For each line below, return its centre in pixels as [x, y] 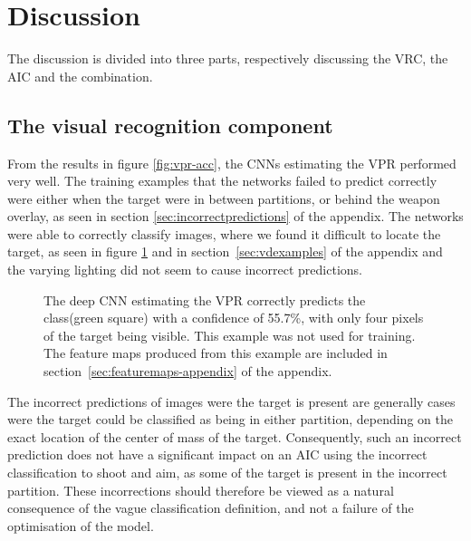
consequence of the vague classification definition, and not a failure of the [211, 508]
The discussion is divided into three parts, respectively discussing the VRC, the [228, 58]
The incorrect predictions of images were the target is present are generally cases [231, 401]
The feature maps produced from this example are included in [216, 353]
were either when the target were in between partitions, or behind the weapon [224, 198]
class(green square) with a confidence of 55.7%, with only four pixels [234, 318]
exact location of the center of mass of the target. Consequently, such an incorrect [235, 436]
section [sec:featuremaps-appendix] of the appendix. [188, 371]
